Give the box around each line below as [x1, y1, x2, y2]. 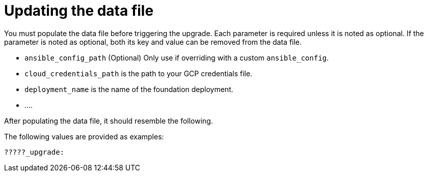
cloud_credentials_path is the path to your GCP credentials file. [24, 69, 253, 78]
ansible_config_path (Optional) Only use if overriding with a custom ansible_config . [24, 53, 329, 62]
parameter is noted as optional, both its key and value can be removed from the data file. [4, 37, 302, 46]
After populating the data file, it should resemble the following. [4, 116, 213, 125]
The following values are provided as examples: [4, 132, 164, 141]
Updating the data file [4, 2, 154, 19]
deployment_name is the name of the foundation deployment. [24, 84, 233, 94]
